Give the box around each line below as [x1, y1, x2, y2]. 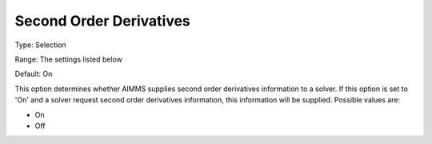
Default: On [14, 69, 53, 79]
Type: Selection [14, 40, 67, 50]
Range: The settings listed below [14, 54, 123, 64]
